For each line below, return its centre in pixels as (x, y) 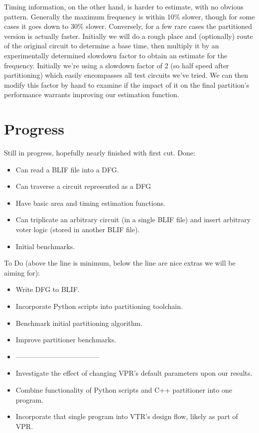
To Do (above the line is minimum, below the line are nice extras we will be (120, 263)
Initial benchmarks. (45, 246)
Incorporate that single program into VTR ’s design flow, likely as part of (127, 416)
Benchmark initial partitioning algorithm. (79, 323)
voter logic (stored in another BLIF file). (78, 229)
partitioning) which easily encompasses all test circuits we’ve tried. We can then (126, 75)
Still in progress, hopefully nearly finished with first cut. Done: (100, 153)
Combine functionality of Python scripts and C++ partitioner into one (124, 389)
